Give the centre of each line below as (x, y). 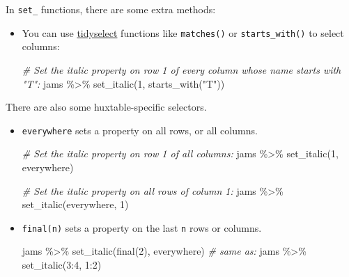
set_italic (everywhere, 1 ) (75, 204)
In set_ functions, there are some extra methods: (111, 9)
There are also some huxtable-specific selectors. (106, 107)
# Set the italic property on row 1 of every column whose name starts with (181, 69)
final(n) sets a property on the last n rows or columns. (142, 227)
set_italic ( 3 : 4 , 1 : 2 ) (62, 264)
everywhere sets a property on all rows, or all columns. (140, 130)
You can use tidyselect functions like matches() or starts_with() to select (183, 32)
